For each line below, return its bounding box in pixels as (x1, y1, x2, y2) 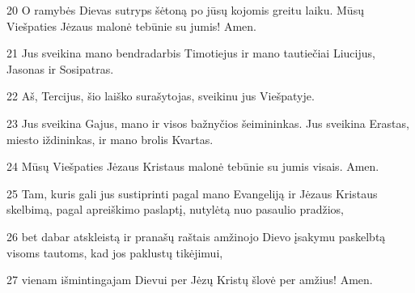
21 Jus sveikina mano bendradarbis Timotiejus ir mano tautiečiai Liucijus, (6, 45, 375, 62)
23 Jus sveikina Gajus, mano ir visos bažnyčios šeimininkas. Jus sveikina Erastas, (6, 114, 409, 131)
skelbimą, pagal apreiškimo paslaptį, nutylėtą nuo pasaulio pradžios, (6, 201, 345, 218)
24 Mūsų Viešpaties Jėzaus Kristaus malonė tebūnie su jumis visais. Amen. (6, 158, 379, 175)
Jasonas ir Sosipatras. (6, 60, 114, 77)
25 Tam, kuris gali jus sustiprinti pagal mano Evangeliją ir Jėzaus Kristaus (6, 185, 378, 202)
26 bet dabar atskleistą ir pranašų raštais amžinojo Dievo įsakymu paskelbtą (6, 227, 386, 244)
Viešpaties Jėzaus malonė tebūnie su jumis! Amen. (6, 17, 256, 34)
